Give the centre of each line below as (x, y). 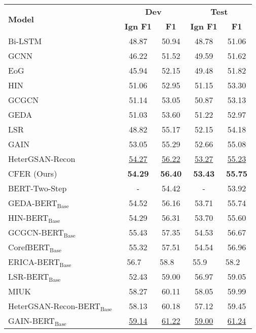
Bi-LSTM (25, 41)
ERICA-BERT (34, 262)
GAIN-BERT (31, 321)
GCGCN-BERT (36, 232)
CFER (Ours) (33, 173)
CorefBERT (29, 247)
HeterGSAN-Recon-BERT (54, 306)
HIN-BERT (28, 218)
